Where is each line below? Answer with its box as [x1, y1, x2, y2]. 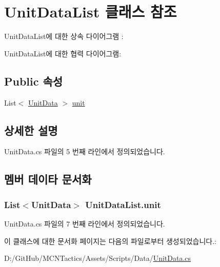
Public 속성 [4, 73, 63, 89]
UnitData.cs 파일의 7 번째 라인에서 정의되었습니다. [4, 218, 165, 229]
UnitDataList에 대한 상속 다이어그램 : [4, 31, 124, 42]
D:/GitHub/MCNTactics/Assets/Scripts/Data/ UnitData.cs [4, 253, 191, 263]
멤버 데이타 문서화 [4, 171, 92, 187]
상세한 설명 [4, 122, 58, 138]
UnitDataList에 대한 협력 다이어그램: [4, 48, 122, 58]
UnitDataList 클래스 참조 [4, 1, 177, 22]
